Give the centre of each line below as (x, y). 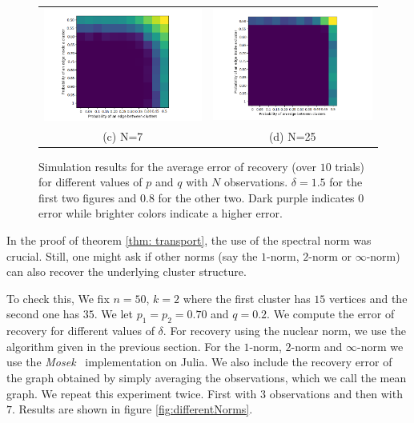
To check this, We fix (58, 298)
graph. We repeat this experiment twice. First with (132, 393)
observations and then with (336, 393)
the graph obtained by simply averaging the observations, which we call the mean (207, 378)
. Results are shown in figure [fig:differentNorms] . (133, 409)
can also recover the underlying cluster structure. (127, 271)
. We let (114, 314)
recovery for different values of (80, 331)
